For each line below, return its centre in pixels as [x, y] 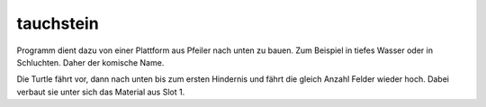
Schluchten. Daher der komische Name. [90, 62]
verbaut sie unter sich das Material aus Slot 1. [101, 92]
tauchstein [58, 23]
